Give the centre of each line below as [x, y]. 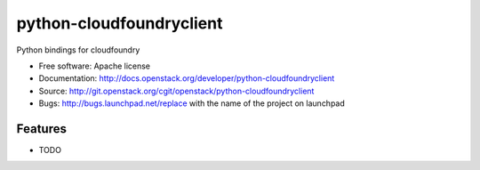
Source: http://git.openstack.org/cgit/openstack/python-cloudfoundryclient [176, 91]
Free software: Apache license [95, 66]
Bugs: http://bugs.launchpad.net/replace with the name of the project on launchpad [192, 103]
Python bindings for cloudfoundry [78, 50]
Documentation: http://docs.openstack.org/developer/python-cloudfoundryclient [187, 78]
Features [41, 129]
